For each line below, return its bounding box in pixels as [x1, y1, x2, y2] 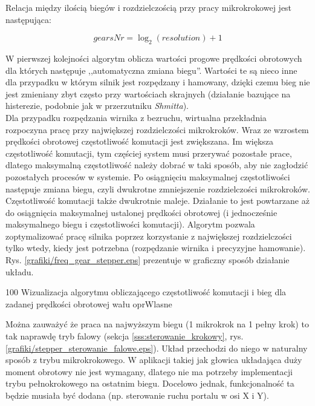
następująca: [5, 13, 51, 25]
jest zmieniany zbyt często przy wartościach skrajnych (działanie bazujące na [5, 87, 291, 100]
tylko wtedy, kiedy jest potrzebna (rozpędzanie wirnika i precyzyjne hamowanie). [5, 241, 306, 254]
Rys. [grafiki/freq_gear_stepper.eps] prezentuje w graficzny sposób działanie [5, 254, 290, 266]
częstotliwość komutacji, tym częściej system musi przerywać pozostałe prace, [5, 146, 292, 159]
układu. [5, 265, 34, 278]
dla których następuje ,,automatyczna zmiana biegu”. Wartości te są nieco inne [5, 64, 297, 76]
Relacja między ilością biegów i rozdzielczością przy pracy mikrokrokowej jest [5, 1, 292, 13]
